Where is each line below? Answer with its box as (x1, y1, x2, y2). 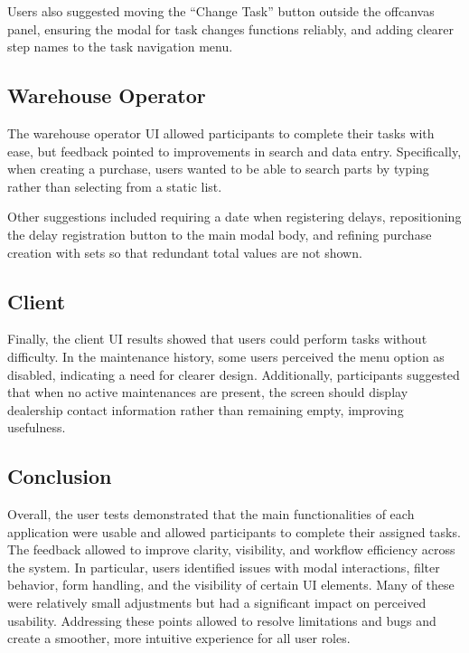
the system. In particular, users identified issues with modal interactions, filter (7, 557, 440, 576)
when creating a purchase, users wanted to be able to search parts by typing (7, 159, 429, 178)
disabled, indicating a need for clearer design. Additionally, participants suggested (7, 364, 460, 383)
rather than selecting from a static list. (7, 176, 222, 195)
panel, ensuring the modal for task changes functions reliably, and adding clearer (7, 19, 455, 38)
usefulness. (7, 418, 66, 437)
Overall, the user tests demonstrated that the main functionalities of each (7, 505, 415, 524)
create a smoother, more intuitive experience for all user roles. (7, 629, 351, 648)
